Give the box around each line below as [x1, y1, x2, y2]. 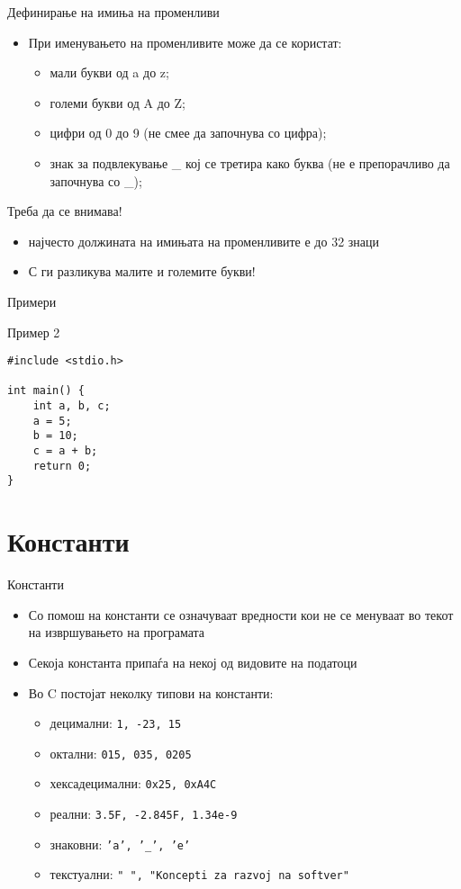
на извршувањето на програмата [28, 623, 205, 642]
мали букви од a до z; [50, 63, 169, 82]
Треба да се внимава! [7, 202, 122, 220]
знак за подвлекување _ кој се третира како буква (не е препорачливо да [50, 153, 450, 172]
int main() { [7, 384, 85, 398]
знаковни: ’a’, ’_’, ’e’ [50, 834, 191, 853]
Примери [7, 292, 57, 310]
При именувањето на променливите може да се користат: [28, 32, 342, 51]
